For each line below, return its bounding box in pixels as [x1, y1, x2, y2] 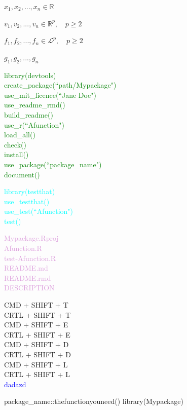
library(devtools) [4, 69, 56, 80]
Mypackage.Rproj [4, 233, 59, 243]
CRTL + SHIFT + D [4, 349, 71, 360]
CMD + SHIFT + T [4, 300, 68, 310]
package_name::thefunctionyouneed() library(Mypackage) [4, 396, 184, 406]
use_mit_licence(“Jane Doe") [4, 89, 96, 100]
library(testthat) [4, 186, 55, 197]
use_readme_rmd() [4, 99, 65, 110]
